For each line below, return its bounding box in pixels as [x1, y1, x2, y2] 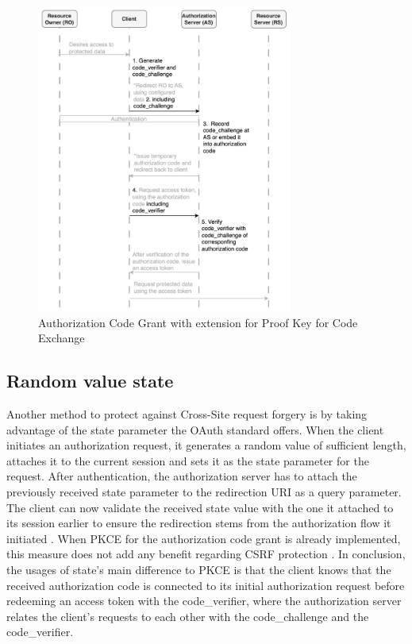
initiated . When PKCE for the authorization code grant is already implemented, [6, 530, 401, 546]
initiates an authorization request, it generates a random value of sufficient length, [6, 437, 406, 453]
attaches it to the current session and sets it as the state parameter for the [6, 452, 369, 469]
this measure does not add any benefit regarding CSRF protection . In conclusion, [6, 546, 406, 562]
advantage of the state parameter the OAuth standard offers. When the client [6, 421, 384, 438]
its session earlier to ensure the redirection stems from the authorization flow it [6, 515, 391, 531]
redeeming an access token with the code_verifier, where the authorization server [6, 592, 402, 609]
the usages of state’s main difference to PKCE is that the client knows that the [6, 561, 391, 577]
